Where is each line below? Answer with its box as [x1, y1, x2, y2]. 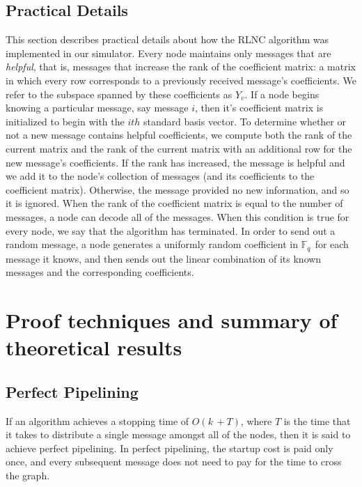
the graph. [6, 467, 50, 482]
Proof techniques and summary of [6, 305, 338, 334]
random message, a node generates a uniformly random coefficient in [6, 237, 298, 252]
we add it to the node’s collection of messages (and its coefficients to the [6, 169, 315, 183]
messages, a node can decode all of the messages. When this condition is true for [6, 209, 349, 224]
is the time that [283, 413, 351, 428]
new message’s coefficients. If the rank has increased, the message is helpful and [6, 155, 345, 169]
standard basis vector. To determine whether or [143, 114, 346, 128]
